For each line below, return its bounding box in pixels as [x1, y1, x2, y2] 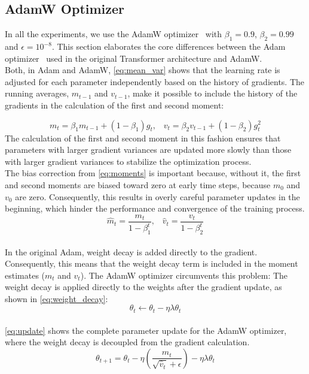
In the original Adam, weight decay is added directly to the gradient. [5, 245, 258, 258]
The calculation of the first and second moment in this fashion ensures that [5, 131, 281, 144]
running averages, [5, 87, 69, 99]
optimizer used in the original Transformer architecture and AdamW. [5, 52, 262, 64]
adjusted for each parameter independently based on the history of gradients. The [5, 75, 305, 88]
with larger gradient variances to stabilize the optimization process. [5, 155, 252, 167]
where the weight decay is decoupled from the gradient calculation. [5, 336, 250, 348]
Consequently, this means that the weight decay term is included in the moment [5, 257, 298, 270]
